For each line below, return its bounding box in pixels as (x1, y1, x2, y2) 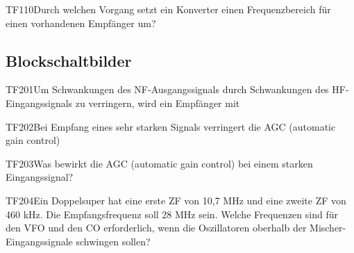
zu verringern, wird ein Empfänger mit (75, 95, 240, 110)
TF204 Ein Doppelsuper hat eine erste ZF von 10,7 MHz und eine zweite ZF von (6, 193, 346, 207)
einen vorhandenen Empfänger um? (6, 15, 156, 30)
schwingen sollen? (76, 234, 151, 248)
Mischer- (310, 220, 346, 235)
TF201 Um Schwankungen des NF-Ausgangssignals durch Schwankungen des (6, 82, 329, 97)
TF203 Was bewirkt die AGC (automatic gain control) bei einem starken (6, 156, 313, 170)
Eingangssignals (6, 95, 73, 110)
